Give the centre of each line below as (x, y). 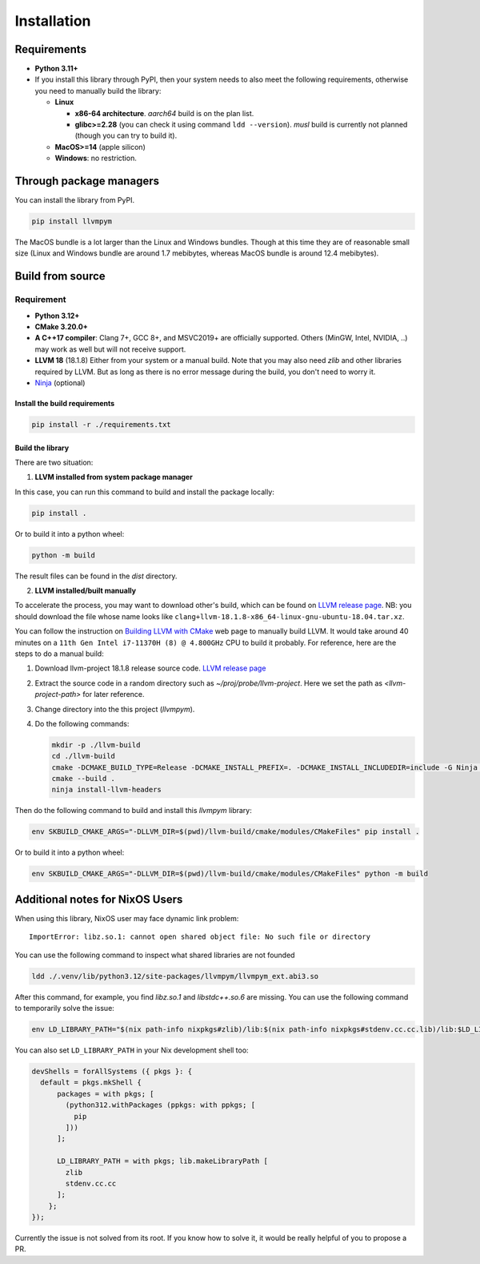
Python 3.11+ (56, 69)
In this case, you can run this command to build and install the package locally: (145, 492)
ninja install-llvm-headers (106, 790)
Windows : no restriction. (96, 158)
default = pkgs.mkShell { (91, 1083)
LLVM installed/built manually (85, 591)
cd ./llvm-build (84, 756)
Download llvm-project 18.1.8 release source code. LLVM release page (150, 668)
